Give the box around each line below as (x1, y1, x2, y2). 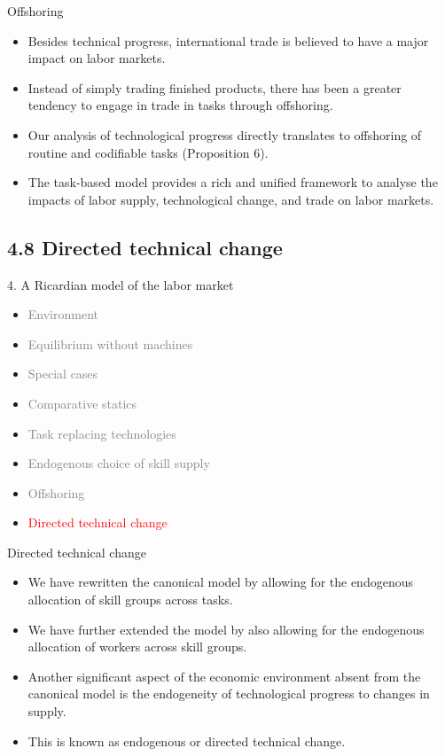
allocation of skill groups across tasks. (27, 590, 233, 609)
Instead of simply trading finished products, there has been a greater (27, 78, 402, 97)
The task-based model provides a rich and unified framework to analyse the (27, 173, 438, 191)
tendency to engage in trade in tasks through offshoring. (27, 96, 333, 114)
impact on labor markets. (27, 49, 166, 67)
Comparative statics (27, 394, 137, 412)
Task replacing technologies (27, 424, 176, 442)
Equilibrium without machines (27, 334, 193, 353)
